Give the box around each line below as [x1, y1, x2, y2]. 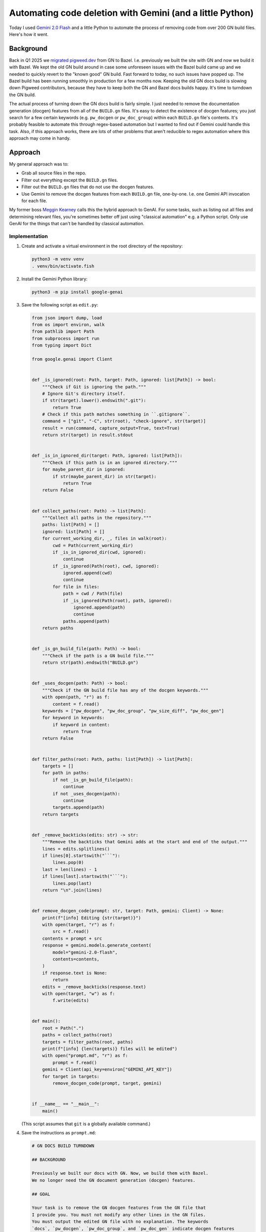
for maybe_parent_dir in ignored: [42, 467, 126, 473]
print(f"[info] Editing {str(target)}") [42, 915, 141, 921]
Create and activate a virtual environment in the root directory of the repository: [21, 243, 183, 249]
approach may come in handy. [9, 136, 71, 141]
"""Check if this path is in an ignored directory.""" [42, 460, 177, 465]
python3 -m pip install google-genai [32, 289, 123, 295]
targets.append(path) [52, 805, 105, 810]
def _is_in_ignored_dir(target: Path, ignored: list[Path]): [32, 453, 183, 458]
